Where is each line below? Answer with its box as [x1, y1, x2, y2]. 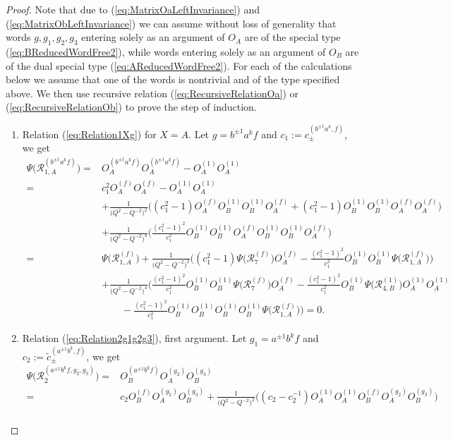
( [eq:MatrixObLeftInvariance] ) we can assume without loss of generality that [6, 16, 337, 30]
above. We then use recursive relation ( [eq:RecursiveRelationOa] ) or [6, 85, 298, 100]
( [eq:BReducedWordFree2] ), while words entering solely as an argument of [6, 44, 326, 59]
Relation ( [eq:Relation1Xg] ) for [22, 126, 157, 141]
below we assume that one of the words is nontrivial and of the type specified [6, 72, 340, 87]
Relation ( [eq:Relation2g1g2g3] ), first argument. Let [22, 331, 247, 346]
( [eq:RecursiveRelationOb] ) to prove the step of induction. [6, 99, 257, 114]
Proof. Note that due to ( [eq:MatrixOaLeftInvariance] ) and [6, 2, 260, 16]
